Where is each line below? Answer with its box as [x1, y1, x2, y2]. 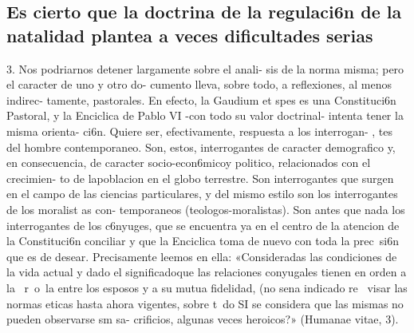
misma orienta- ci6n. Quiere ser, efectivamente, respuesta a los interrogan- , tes [6, 122, 393, 139]
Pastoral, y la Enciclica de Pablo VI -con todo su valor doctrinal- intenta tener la [6, 107, 404, 124]
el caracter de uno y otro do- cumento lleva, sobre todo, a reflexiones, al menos [6, 76, 392, 93]
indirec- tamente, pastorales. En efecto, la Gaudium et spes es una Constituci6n [6, 91, 396, 108]
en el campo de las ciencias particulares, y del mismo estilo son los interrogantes [6, 185, 398, 202]
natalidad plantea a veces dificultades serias [6, 22, 373, 47]
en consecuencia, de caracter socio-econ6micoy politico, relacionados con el [6, 154, 371, 171]
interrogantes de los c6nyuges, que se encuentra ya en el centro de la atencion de [6, 216, 400, 233]
